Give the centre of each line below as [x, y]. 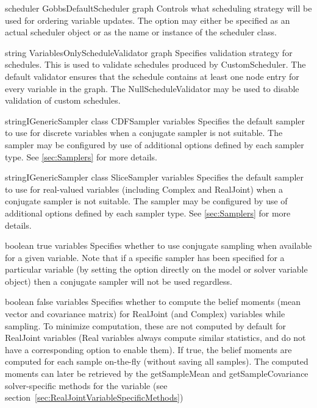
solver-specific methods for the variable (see [86, 385]
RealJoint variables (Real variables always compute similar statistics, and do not [155, 338]
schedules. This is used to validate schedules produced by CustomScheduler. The [155, 64]
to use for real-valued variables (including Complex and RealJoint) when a [144, 189]
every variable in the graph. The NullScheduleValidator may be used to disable [152, 88]
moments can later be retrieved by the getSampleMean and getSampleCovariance [157, 374]
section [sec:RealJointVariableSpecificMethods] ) [94, 397]
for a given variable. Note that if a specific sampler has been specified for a [145, 257]
